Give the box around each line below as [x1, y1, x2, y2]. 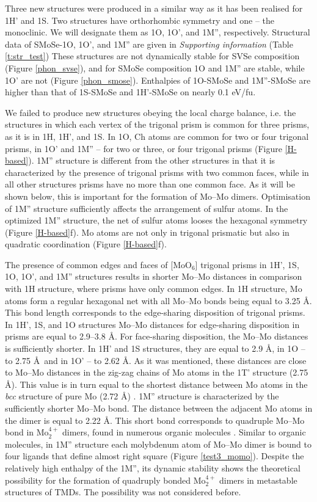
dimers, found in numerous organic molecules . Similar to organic [62, 426, 306, 438]
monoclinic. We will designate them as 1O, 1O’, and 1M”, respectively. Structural [5, 26, 310, 38]
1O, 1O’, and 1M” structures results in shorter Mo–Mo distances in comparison [5, 270, 302, 283]
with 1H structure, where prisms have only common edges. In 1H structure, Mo [5, 282, 302, 295]
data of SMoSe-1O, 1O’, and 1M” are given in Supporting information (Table [5, 37, 293, 50]
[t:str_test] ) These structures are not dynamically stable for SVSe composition [5, 49, 300, 62]
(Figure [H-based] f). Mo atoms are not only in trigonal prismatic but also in [5, 225, 290, 238]
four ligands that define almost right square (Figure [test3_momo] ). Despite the [5, 449, 304, 462]
